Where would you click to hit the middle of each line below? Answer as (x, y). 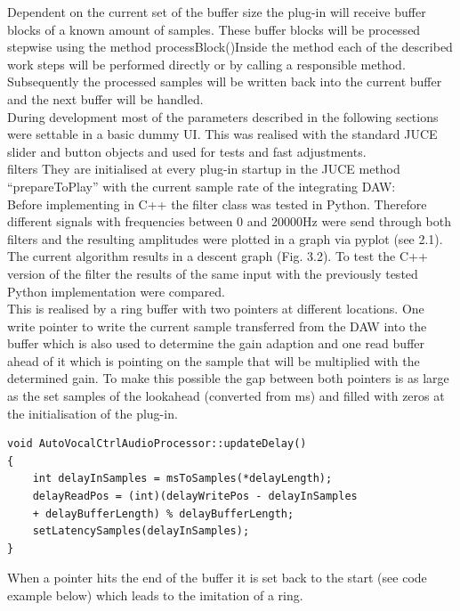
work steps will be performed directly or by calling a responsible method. (206, 64)
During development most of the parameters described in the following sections (223, 116)
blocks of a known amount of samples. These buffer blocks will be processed (214, 29)
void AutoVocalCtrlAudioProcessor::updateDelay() (157, 444)
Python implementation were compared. (116, 291)
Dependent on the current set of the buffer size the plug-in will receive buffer (217, 12)
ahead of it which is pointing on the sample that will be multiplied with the (214, 360)
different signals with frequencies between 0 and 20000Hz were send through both (229, 221)
